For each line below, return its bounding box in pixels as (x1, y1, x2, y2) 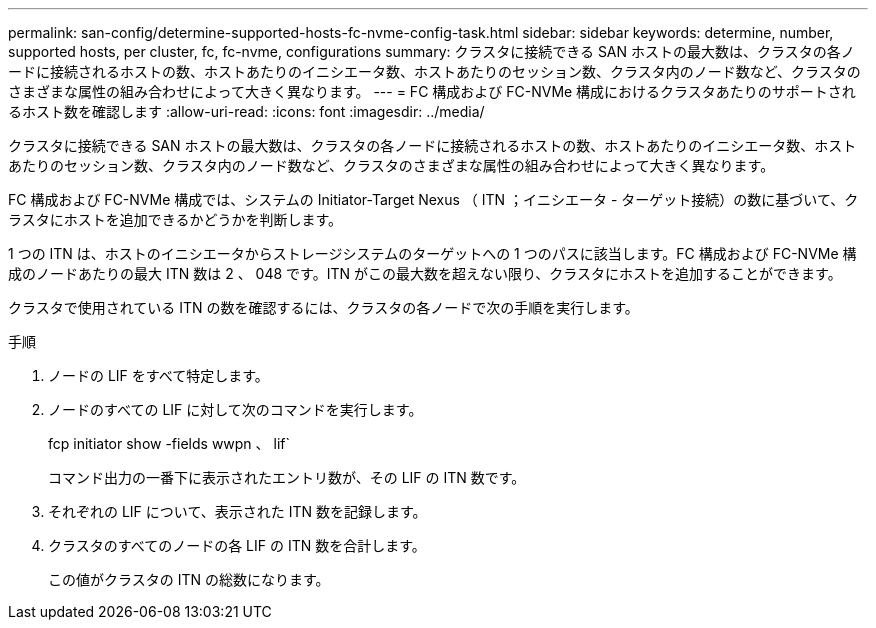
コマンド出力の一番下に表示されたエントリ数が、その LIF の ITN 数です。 (48, 469, 526, 486)
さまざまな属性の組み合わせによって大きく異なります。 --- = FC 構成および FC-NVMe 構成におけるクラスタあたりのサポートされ (8, 83, 856, 100)
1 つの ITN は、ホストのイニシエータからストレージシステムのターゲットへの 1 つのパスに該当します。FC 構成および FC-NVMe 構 (8, 245, 857, 262)
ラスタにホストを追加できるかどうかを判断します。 (8, 211, 343, 228)
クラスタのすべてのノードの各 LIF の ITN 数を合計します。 (48, 537, 426, 554)
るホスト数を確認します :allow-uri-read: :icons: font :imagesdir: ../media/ (8, 103, 485, 120)
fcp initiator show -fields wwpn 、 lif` (48, 435, 290, 452)
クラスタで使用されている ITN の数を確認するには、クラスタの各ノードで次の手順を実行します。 (8, 299, 639, 316)
